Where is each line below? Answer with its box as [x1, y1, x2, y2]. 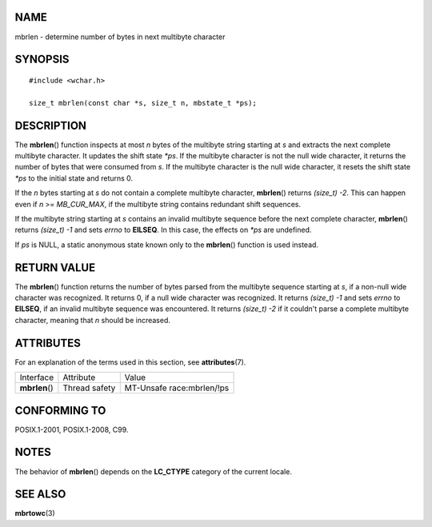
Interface [19, 372, 54, 383]
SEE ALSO [14, 488, 66, 501]
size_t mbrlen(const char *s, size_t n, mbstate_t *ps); [29, 98, 258, 107]
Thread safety [62, 382, 116, 393]
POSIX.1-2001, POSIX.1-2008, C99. [14, 425, 129, 434]
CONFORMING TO [14, 404, 106, 417]
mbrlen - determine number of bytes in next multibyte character [14, 32, 226, 42]
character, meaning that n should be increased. [14, 315, 171, 325]
